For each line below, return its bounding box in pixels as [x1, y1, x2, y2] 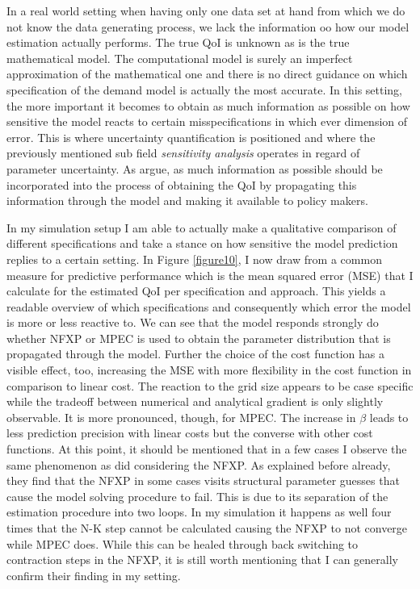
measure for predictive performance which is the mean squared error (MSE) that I [6, 266, 414, 283]
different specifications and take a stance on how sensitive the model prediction [6, 235, 398, 252]
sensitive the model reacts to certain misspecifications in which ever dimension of [6, 113, 408, 130]
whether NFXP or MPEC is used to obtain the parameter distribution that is [6, 329, 391, 346]
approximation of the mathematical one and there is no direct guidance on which [6, 65, 408, 82]
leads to [369, 408, 409, 425]
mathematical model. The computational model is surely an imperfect [6, 49, 353, 66]
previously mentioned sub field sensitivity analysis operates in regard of [6, 144, 360, 161]
